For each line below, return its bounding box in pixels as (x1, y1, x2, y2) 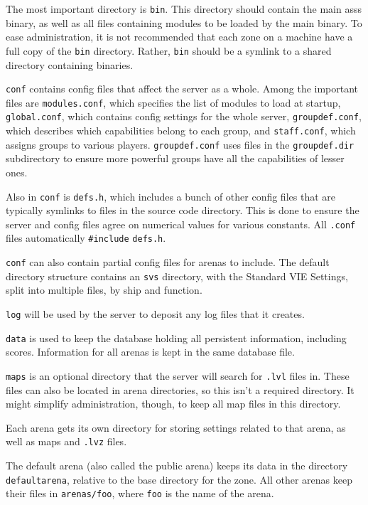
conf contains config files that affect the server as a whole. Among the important (6, 81, 359, 96)
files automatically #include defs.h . (6, 230, 166, 245)
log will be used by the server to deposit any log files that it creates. (6, 307, 305, 321)
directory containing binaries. (6, 57, 134, 72)
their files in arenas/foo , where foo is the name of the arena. (6, 486, 274, 501)
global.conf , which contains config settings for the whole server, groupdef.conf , (6, 109, 362, 124)
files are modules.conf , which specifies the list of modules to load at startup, (6, 95, 341, 110)
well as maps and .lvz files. (6, 434, 127, 449)
